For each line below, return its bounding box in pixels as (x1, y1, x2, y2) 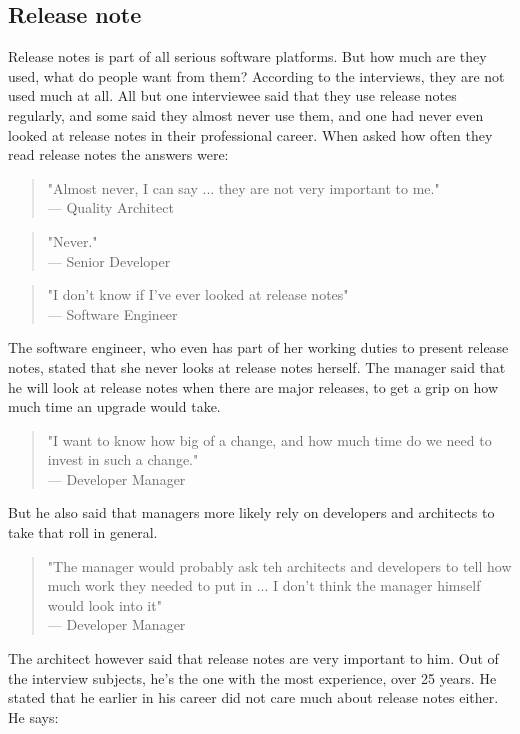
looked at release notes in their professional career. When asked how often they (8, 124, 493, 145)
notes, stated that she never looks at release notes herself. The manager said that (8, 356, 506, 377)
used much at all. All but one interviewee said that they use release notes (8, 85, 457, 106)
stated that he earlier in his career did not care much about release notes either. (8, 687, 499, 708)
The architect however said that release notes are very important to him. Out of (8, 648, 499, 669)
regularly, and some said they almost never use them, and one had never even (8, 104, 484, 125)
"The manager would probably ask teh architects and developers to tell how (47, 555, 512, 576)
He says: (8, 706, 59, 727)
